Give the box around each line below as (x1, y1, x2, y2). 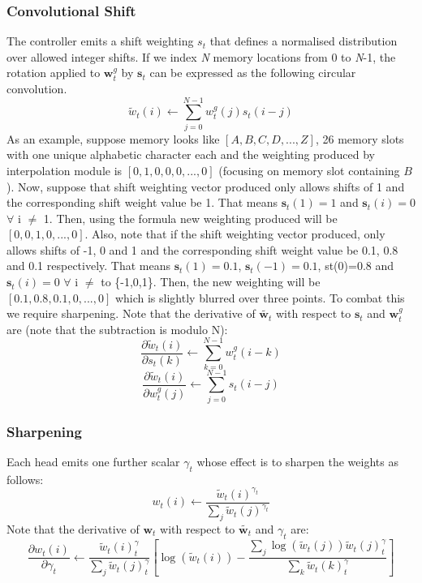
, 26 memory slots (315, 130, 404, 147)
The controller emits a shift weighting (6, 32, 194, 49)
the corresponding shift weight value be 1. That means (6, 194, 278, 211)
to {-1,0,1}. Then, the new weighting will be (101, 273, 321, 290)
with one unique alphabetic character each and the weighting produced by (6, 146, 375, 163)
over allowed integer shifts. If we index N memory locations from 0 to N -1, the (6, 48, 396, 65)
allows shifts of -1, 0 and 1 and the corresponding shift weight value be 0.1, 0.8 (6, 241, 398, 258)
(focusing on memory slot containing (218, 161, 400, 178)
